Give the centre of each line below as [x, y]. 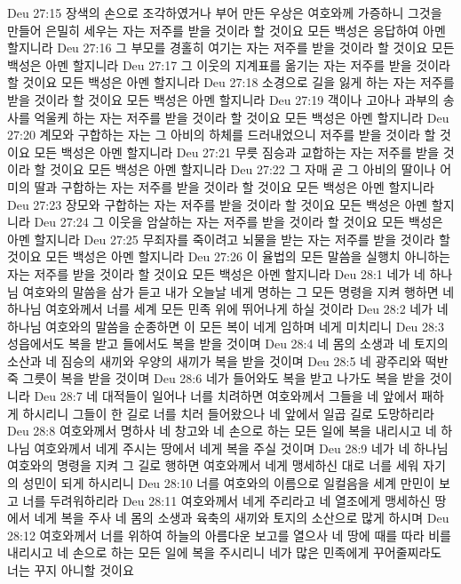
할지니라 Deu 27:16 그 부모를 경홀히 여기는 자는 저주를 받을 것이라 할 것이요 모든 [231, 48]
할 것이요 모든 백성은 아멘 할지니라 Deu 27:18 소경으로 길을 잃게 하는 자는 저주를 [231, 82]
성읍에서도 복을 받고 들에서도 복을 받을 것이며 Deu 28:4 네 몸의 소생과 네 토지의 [228, 344]
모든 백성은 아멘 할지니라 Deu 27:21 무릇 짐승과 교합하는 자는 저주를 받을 [237, 152]
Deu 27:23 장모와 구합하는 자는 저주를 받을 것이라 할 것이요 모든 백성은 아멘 [218, 204]
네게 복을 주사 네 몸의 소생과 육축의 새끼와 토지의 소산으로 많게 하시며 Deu [242, 518]
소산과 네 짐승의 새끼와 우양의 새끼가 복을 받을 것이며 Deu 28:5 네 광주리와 [215, 360]
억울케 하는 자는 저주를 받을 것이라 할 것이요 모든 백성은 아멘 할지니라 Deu [242, 117]
